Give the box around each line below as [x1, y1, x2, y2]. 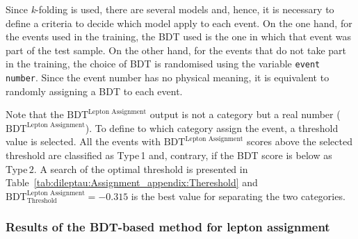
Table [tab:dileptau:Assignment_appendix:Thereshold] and [6, 175, 258, 190]
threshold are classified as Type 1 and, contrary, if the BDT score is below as [6, 148, 332, 163]
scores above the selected [247, 134, 352, 149]
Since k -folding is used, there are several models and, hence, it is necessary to [6, 2, 334, 16]
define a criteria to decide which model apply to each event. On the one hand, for [6, 15, 352, 30]
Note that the [6, 107, 64, 122]
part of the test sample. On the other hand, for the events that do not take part [6, 42, 346, 57]
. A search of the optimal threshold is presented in [33, 161, 248, 176]
